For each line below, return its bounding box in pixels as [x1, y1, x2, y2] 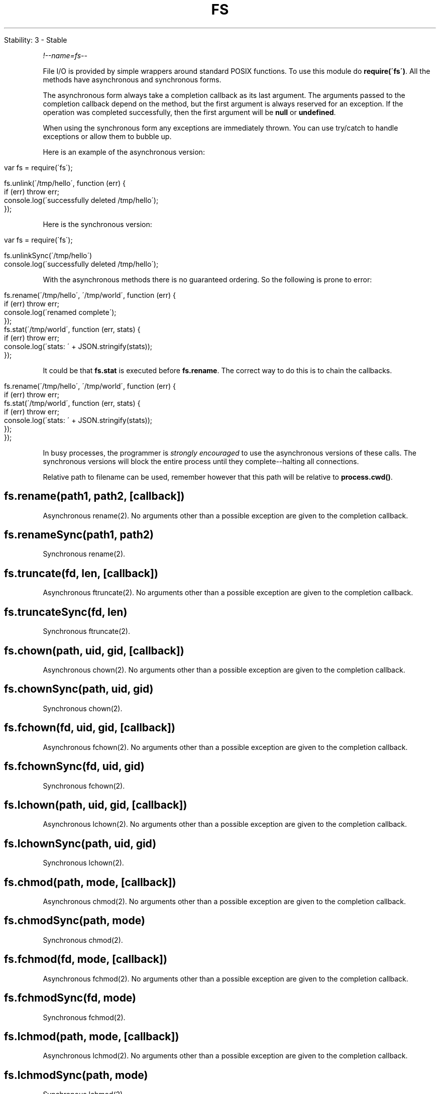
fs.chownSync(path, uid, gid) [4, 683, 154, 696]
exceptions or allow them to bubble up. [43, 132, 172, 141]
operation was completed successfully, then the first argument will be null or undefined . [43, 107, 336, 117]
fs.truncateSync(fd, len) [4, 605, 128, 618]
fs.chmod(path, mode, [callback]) [4, 876, 176, 889]
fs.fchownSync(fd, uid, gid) [4, 760, 145, 773]
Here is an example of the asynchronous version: [43, 147, 205, 156]
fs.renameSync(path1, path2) [4, 528, 154, 541]
